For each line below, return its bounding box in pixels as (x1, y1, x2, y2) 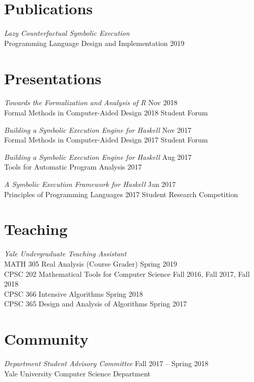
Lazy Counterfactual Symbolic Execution (4, 28, 130, 38)
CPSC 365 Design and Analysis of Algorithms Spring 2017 (4, 298, 187, 309)
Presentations (4, 67, 101, 88)
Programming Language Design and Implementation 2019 (4, 37, 185, 48)
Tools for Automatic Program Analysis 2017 (4, 161, 142, 172)
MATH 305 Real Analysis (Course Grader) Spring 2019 (4, 258, 177, 269)
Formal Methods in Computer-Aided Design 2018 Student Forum (4, 107, 208, 118)
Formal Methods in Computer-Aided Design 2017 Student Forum (4, 134, 208, 145)
